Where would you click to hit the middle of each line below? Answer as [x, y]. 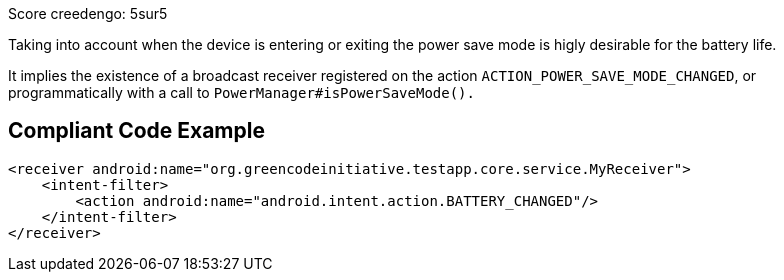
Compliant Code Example [136, 131]
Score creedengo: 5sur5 [88, 13]
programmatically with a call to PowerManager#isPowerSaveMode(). [241, 92]
